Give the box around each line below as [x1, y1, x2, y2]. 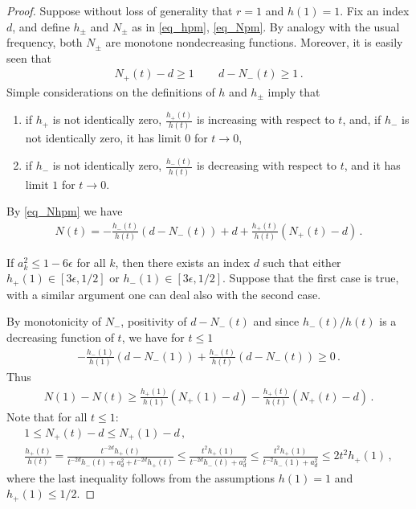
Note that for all [6, 408, 88, 425]
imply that [267, 83, 320, 100]
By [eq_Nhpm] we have [6, 203, 123, 220]
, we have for [121, 329, 185, 346]
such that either [263, 253, 341, 270]
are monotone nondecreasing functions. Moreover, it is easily [105, 34, 403, 51]
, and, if [342, 111, 381, 128]
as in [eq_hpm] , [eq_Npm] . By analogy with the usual [132, 18, 400, 35]
